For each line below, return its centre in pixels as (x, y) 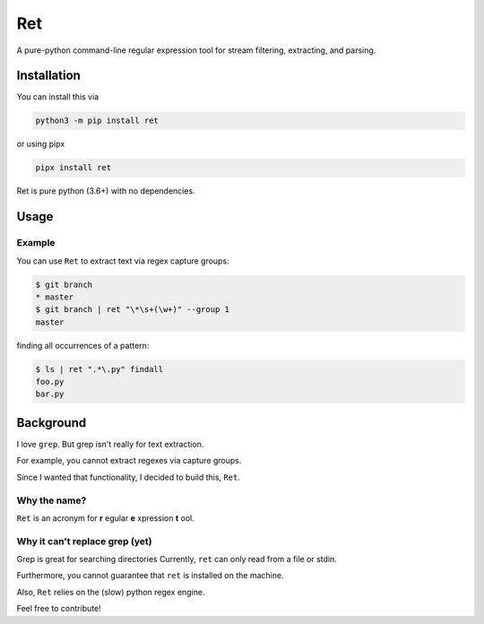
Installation (48, 76)
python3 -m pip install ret (97, 121)
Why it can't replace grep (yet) (84, 541)
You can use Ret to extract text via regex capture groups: (123, 261)
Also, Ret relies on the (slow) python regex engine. (111, 592)
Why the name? (52, 500)
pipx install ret (73, 168)
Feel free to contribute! (59, 609)
